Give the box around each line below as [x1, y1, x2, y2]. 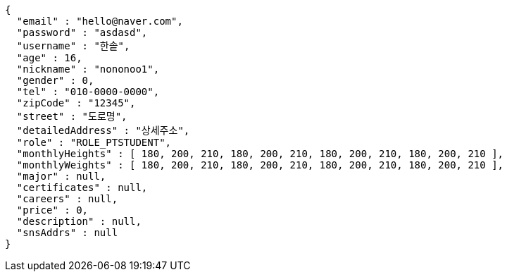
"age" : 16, [16, 52, 82, 63]
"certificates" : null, [16, 182, 148, 193]
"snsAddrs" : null [16, 227, 118, 238]
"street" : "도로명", [16, 111, 127, 122]
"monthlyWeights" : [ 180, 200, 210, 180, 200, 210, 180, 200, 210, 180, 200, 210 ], [16, 159, 504, 171]
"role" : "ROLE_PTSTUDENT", [16, 137, 172, 148]
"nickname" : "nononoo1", [16, 63, 160, 75]
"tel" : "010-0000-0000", [16, 86, 160, 97]
